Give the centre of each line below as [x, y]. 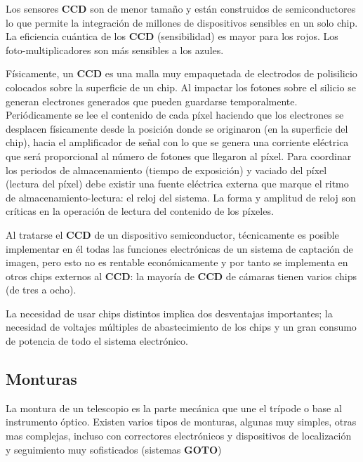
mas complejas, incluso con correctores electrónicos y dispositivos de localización [179, 436]
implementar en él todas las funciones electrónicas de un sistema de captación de [179, 248]
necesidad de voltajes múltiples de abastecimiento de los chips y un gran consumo [181, 327]
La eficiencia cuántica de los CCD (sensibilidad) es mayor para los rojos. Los [172, 36]
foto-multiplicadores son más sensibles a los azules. [115, 49]
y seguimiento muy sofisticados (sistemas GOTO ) [114, 449]
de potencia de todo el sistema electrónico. [97, 341]
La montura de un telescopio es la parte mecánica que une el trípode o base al [174, 408]
